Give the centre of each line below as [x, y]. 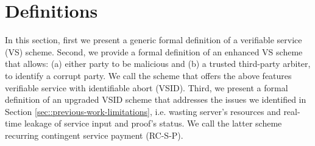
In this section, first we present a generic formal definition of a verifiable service [154, 40]
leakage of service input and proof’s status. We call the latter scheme [153, 123]
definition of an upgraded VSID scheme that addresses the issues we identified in [156, 99]
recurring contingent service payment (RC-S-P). [94, 135]
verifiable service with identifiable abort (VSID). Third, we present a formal [147, 87]
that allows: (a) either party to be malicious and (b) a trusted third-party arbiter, [158, 64]
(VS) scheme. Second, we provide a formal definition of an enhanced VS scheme [154, 51]
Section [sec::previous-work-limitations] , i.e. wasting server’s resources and [143, 111]
